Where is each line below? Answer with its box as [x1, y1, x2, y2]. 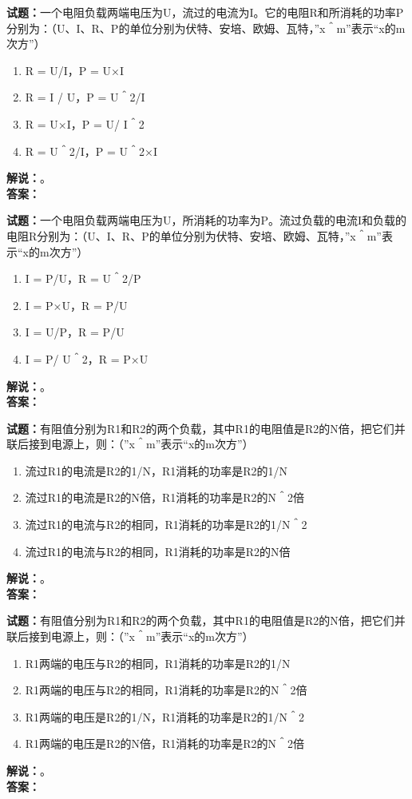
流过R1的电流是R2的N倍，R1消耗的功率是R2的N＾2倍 [25, 489, 305, 506]
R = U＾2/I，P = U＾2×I [25, 142, 158, 159]
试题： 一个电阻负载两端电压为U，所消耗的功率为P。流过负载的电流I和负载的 [6, 212, 407, 229]
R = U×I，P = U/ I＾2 [25, 115, 145, 132]
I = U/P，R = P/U [25, 324, 125, 340]
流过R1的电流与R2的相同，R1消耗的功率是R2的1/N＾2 [25, 516, 307, 533]
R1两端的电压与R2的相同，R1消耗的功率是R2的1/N [25, 654, 291, 671]
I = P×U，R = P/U [25, 296, 128, 313]
